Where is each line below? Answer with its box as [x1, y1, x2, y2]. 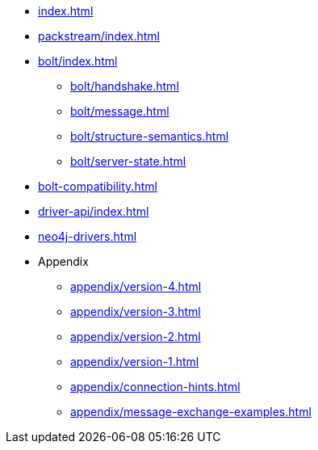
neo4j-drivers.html [38, 229, 137, 243]
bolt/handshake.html [70, 79, 179, 93]
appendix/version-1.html [70, 355, 199, 368]
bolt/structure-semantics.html [70, 129, 229, 143]
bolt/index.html [38, 54, 118, 68]
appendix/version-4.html [70, 280, 202, 293]
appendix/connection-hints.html [70, 380, 241, 393]
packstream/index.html [38, 29, 160, 43]
